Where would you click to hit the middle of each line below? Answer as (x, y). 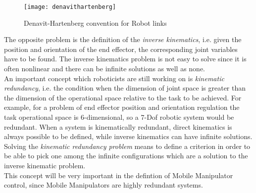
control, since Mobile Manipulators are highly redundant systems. (103, 185)
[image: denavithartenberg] (70, 7)
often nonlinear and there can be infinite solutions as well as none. (105, 69)
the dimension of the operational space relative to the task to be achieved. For (123, 97)
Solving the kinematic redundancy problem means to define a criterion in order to (127, 146)
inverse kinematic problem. (45, 165)
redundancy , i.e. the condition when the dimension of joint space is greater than (125, 88)
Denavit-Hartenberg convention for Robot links (95, 23)
